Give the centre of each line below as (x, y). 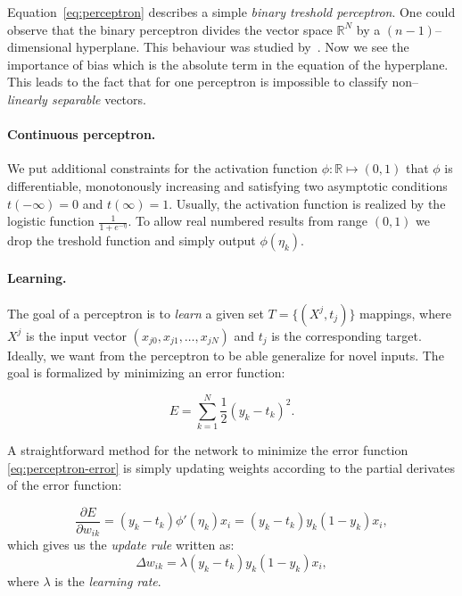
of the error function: (65, 485)
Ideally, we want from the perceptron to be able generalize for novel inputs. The (226, 355)
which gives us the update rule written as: (121, 545)
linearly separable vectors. (77, 99)
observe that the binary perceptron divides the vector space (170, 29)
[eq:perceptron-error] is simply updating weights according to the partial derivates (231, 467)
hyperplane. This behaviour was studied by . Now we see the (243, 47)
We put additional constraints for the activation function (162, 168)
